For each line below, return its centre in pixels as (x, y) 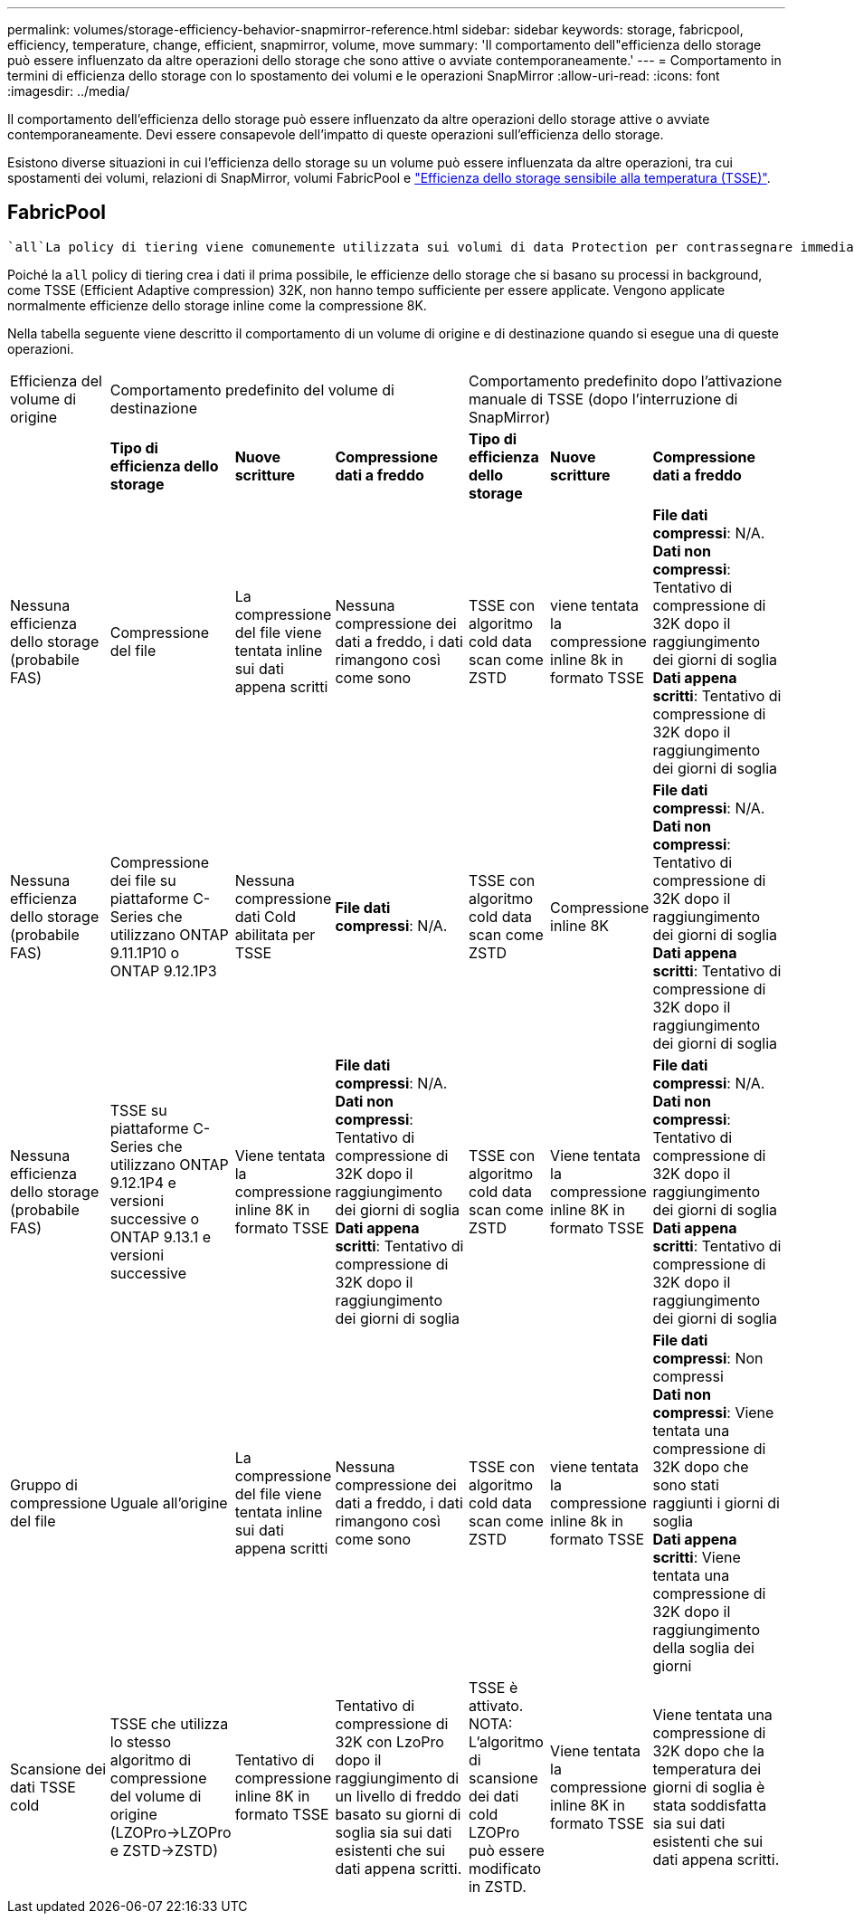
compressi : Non (708, 1358)
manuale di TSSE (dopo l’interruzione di (603, 399)
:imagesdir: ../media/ (69, 91)
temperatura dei (707, 1769)
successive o (155, 1218)
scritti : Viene (697, 1557)
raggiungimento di (397, 1778)
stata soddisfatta (710, 1805)
